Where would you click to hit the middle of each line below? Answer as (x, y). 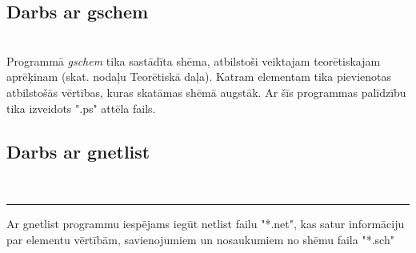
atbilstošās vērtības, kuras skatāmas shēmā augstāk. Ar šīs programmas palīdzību (206, 92)
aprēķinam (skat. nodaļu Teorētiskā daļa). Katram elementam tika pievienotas (199, 76)
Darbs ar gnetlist (78, 151)
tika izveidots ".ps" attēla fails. (81, 108)
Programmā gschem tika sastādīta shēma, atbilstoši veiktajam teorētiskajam (194, 60)
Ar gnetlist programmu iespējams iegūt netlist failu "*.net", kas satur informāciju (206, 223)
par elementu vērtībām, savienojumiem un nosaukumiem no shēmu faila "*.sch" (200, 239)
